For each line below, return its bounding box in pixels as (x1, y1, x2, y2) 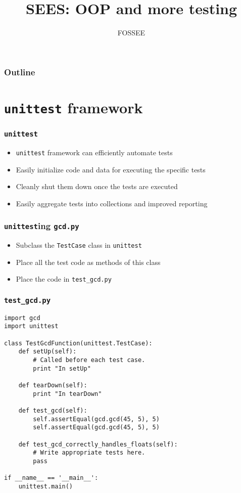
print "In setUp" (33, 365, 91, 372)
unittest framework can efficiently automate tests (16, 147, 173, 157)
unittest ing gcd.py (4, 219, 79, 232)
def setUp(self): (18, 348, 77, 355)
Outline (4, 65, 35, 78)
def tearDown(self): (18, 382, 87, 389)
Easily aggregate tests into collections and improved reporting (16, 198, 208, 208)
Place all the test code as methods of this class (16, 256, 161, 267)
